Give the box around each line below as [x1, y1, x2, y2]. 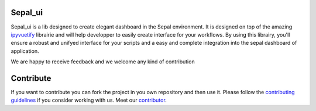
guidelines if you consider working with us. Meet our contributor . [11, 96, 167, 104]
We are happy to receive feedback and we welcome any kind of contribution [11, 58, 195, 65]
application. [11, 47, 39, 55]
